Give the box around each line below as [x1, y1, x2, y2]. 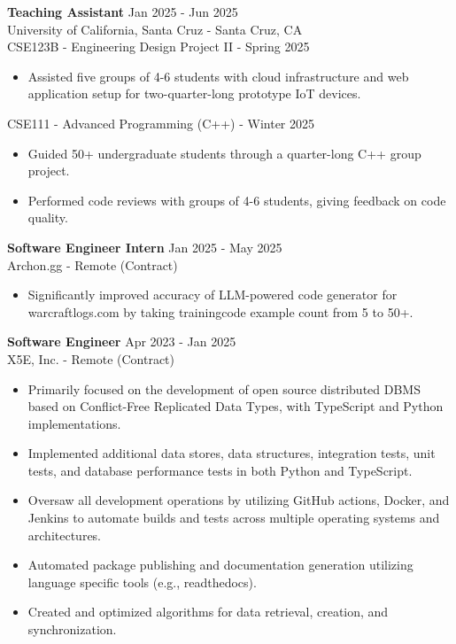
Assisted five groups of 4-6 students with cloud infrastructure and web [27, 66, 409, 85]
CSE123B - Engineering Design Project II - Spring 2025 [7, 37, 310, 56]
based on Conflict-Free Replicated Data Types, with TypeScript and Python [27, 397, 444, 415]
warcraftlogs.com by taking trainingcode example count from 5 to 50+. [27, 302, 413, 321]
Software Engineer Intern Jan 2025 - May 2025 [7, 237, 282, 256]
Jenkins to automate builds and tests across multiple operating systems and [27, 508, 440, 527]
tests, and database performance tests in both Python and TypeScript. [27, 461, 413, 479]
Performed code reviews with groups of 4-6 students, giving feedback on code [27, 190, 446, 209]
